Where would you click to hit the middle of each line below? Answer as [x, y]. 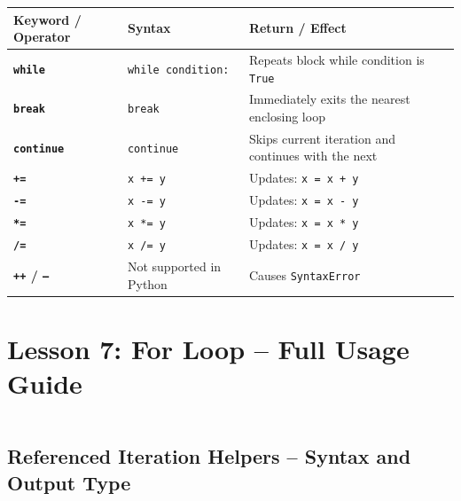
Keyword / [47, 19]
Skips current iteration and [322, 138]
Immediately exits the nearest [329, 99]
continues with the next [313, 156]
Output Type [69, 482]
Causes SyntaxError [305, 274]
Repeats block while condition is [336, 59]
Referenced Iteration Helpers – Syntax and [209, 456]
